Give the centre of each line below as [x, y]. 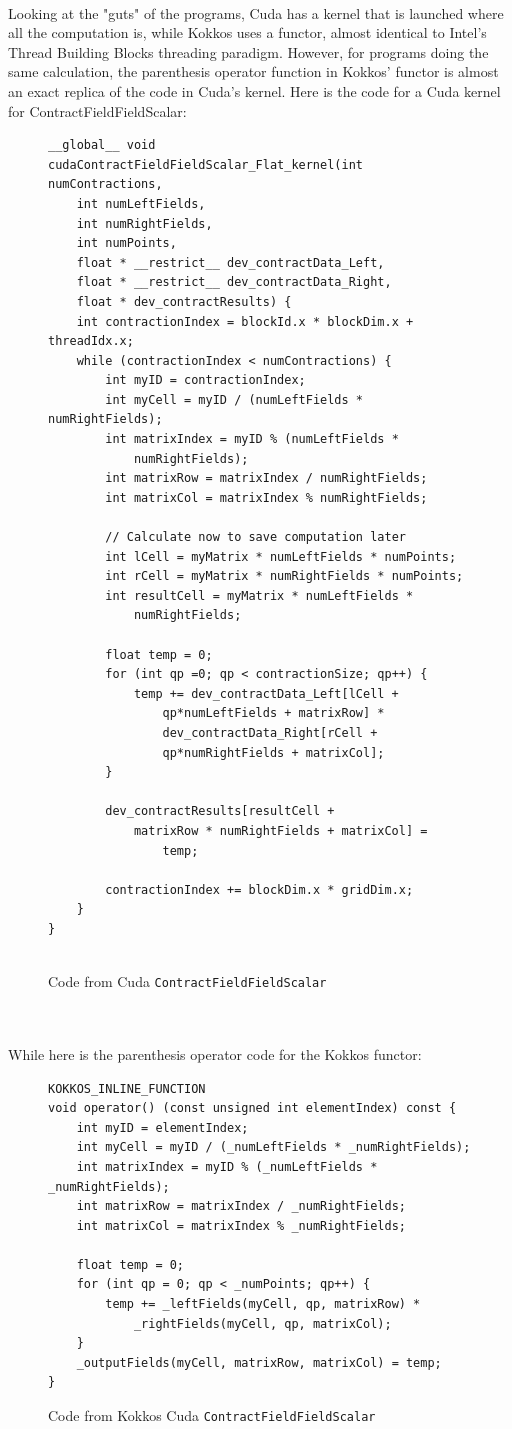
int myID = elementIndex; [162, 1127]
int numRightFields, [144, 223]
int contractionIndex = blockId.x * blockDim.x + [245, 321]
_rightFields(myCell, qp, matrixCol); [262, 1323]
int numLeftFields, [141, 203]
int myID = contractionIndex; [205, 380]
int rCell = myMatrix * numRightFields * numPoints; [284, 576]
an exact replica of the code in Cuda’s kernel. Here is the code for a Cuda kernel [254, 90]
